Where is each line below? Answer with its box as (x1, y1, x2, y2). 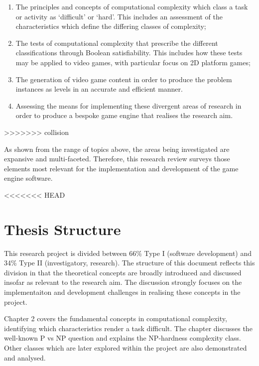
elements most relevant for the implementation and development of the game (4, 163, 239, 173)
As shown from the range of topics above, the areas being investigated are (4, 143, 230, 154)
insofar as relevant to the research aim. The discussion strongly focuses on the (4, 277, 242, 287)
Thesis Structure (4, 219, 121, 239)
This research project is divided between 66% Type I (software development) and (4, 247, 252, 258)
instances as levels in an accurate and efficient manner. (15, 84, 183, 94)
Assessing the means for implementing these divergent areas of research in (15, 100, 242, 111)
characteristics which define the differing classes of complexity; (15, 21, 206, 31)
